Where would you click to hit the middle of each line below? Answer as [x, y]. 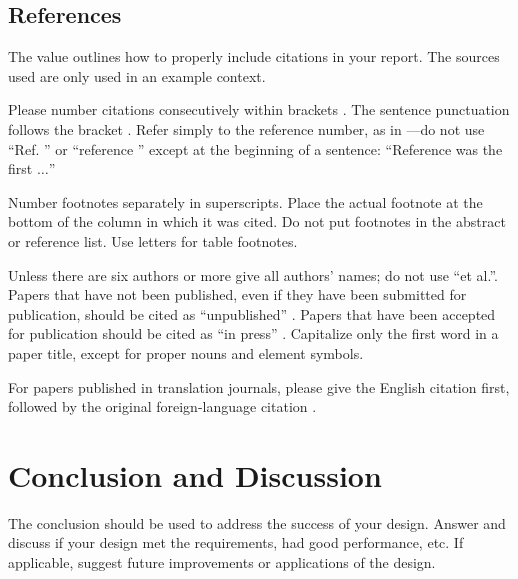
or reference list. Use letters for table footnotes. [153, 240]
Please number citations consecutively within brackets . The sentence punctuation [259, 109]
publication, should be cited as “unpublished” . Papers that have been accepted [252, 313]
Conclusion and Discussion [195, 474]
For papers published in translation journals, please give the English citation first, [259, 386]
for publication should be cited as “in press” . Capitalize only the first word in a [253, 333]
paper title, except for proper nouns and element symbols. [186, 352]
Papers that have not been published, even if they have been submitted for [237, 294]
